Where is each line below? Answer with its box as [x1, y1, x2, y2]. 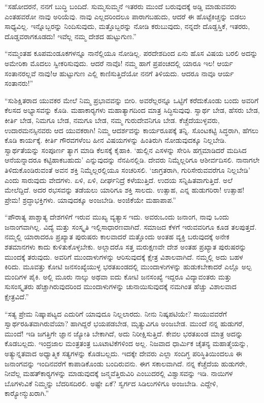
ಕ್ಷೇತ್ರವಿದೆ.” [5, 291, 29, 302]
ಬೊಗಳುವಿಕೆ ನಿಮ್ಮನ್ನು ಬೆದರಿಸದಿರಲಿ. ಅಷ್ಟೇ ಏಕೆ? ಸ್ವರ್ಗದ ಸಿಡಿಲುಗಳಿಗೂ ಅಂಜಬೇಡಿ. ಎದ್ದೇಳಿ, [5, 378, 218, 388]
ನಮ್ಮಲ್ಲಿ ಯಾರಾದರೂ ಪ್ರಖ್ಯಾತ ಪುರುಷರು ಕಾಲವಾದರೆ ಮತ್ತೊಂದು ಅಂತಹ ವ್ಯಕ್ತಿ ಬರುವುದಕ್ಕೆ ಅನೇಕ [5, 231, 229, 242]
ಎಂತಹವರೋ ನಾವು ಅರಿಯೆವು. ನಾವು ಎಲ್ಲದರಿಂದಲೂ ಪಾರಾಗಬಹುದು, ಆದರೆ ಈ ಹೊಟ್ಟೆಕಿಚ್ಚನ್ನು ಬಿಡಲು [5, 11, 246, 21]
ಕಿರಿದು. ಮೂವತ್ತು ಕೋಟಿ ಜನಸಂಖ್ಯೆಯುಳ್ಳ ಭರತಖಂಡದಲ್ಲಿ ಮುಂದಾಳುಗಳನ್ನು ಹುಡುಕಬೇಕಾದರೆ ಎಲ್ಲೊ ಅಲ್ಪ [5, 261, 252, 272]
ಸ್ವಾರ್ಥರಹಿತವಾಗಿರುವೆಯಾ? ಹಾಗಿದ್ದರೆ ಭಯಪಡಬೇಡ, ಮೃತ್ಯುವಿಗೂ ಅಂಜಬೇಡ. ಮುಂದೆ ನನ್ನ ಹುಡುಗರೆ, [5, 318, 244, 329]
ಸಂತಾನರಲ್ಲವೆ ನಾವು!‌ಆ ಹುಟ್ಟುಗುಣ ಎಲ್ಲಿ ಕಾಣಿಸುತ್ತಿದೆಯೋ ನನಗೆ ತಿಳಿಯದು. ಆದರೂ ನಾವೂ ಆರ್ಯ [5, 68, 234, 78]
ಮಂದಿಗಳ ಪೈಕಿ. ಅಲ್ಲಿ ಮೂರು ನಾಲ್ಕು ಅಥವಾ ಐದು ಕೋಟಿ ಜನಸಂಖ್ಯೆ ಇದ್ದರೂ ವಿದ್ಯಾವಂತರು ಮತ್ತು [5, 271, 232, 282]
